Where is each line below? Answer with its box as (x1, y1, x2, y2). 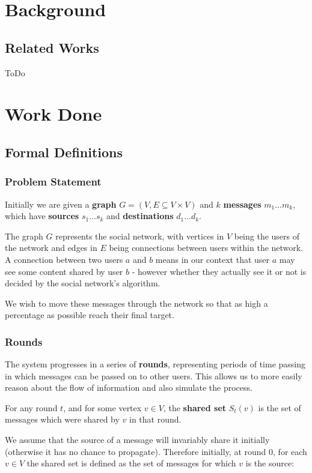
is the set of (258, 401, 301, 414)
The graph (5, 229, 43, 242)
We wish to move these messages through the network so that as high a (5, 297, 268, 309)
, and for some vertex (63, 401, 142, 414)
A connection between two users (5, 253, 123, 265)
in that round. (129, 413, 182, 426)
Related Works (5, 38, 99, 56)
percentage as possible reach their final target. (5, 309, 174, 321)
